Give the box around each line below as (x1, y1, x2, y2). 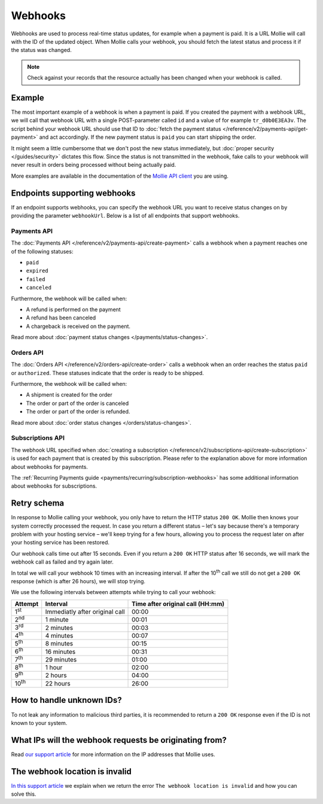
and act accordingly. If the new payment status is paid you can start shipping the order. (39, 133, 257, 141)
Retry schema (11, 498, 65, 508)
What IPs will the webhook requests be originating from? (11, 735, 227, 745)
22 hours (45, 679, 71, 687)
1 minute (45, 616, 69, 624)
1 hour (45, 663, 63, 672)
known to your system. (11, 719, 68, 726)
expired (26, 267, 49, 275)
